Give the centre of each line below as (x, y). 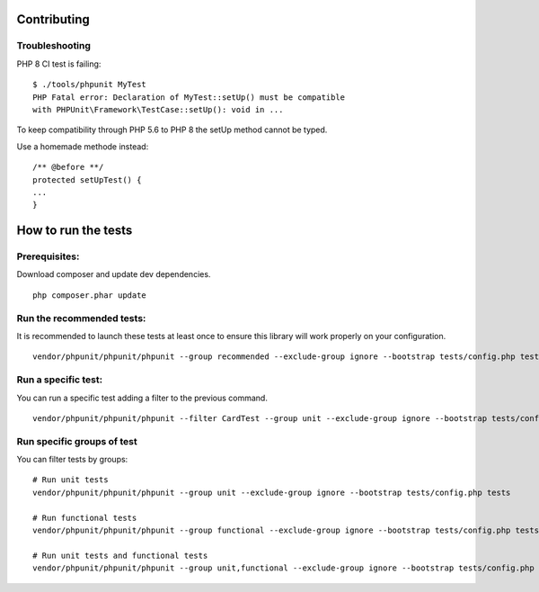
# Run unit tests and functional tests (120, 555)
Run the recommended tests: (81, 318)
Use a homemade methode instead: (83, 146)
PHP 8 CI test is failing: (59, 64)
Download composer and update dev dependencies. (114, 274)
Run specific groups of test (77, 441)
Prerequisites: (48, 256)
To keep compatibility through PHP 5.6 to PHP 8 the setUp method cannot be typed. (172, 130)
